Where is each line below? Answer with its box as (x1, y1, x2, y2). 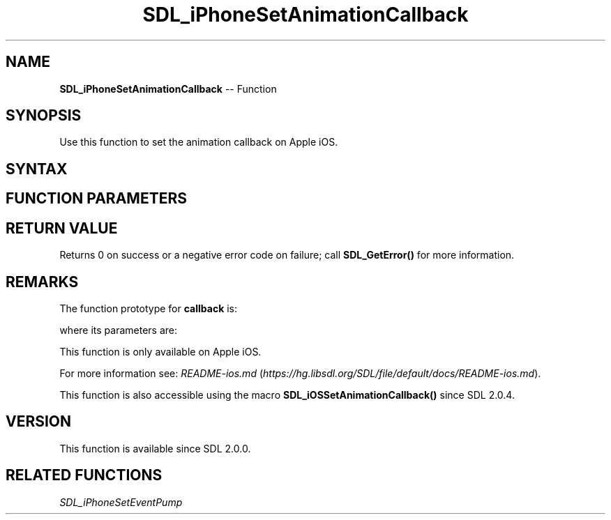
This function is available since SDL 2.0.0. (59, 442, 251, 454)
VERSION (6, 413, 72, 431)
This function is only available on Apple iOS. (59, 345, 262, 358)
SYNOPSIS (6, 107, 82, 125)
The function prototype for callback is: (59, 302, 238, 314)
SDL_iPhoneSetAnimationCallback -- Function (59, 82, 277, 95)
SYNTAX (6, 160, 68, 178)
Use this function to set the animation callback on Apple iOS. (59, 136, 338, 148)
